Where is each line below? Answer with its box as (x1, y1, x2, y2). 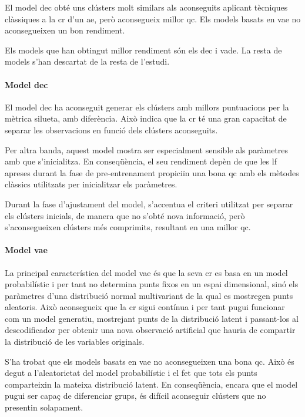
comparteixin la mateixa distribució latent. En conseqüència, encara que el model (5, 378, 298, 390)
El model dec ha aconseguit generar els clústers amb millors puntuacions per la (5, 100, 289, 113)
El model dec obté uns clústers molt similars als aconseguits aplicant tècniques (5, 1, 288, 13)
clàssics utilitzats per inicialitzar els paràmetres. (5, 178, 177, 190)
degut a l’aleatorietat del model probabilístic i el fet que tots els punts (5, 366, 257, 379)
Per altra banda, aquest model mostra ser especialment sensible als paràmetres (5, 143, 289, 156)
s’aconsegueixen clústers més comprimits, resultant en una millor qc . (5, 221, 251, 233)
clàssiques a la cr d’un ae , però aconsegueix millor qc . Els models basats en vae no (5, 12, 301, 25)
